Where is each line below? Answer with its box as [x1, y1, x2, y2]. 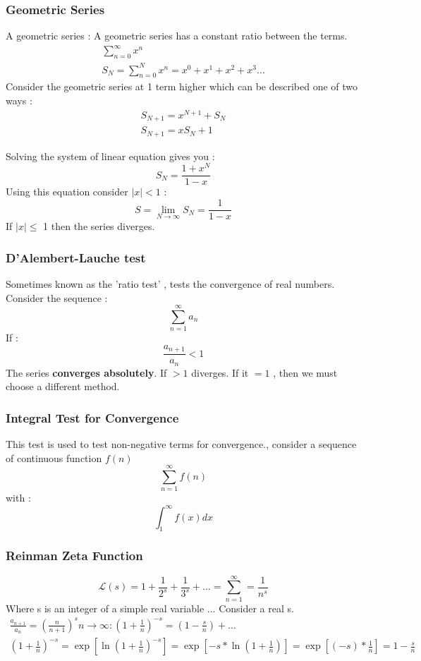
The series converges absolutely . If [6, 365, 167, 380]
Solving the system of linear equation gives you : [6, 148, 215, 163]
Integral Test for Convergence [6, 408, 179, 426]
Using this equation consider [6, 184, 128, 199]
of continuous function [6, 450, 102, 465]
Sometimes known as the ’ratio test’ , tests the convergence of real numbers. [6, 276, 335, 291]
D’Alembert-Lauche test [6, 248, 146, 266]
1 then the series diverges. [43, 219, 155, 234]
